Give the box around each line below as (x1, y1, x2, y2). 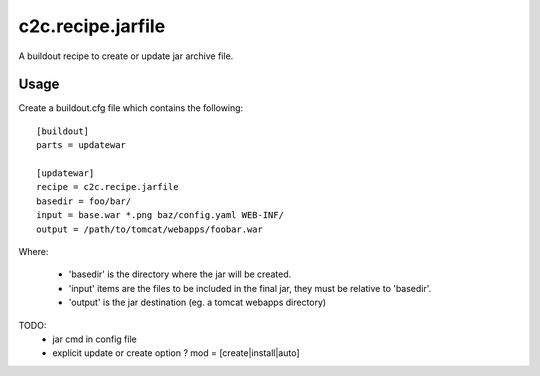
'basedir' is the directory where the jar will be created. (68, 268, 292, 280)
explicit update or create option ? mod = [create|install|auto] (52, 347, 300, 359)
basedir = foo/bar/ (36, 195, 132, 207)
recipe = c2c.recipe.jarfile (36, 181, 179, 193)
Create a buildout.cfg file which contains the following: (18, 102, 244, 114)
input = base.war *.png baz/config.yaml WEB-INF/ (36, 210, 285, 221)
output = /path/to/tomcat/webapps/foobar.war (36, 223, 264, 235)
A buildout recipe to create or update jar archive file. (18, 50, 234, 62)
